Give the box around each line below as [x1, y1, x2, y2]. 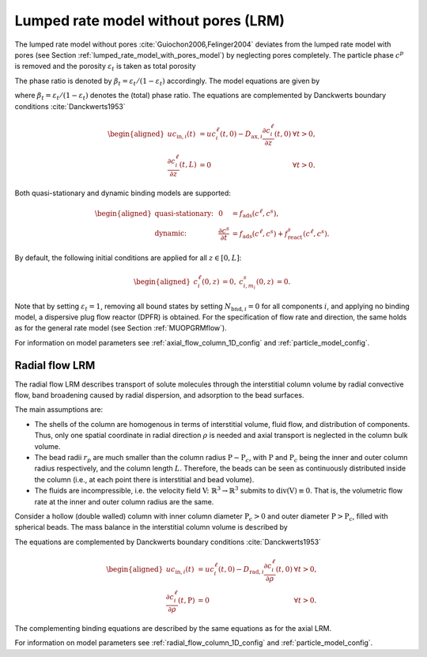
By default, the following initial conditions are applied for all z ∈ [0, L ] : [14, 253, 242, 262]
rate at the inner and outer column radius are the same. [34, 497, 214, 506]
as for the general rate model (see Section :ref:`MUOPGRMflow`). [14, 323, 227, 333]
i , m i [243, 281, 256, 291]
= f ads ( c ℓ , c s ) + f [232, 228, 289, 240]
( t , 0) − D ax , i [220, 129, 263, 140]
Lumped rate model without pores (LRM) [14, 12, 285, 29]
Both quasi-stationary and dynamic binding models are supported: [14, 188, 231, 198]
